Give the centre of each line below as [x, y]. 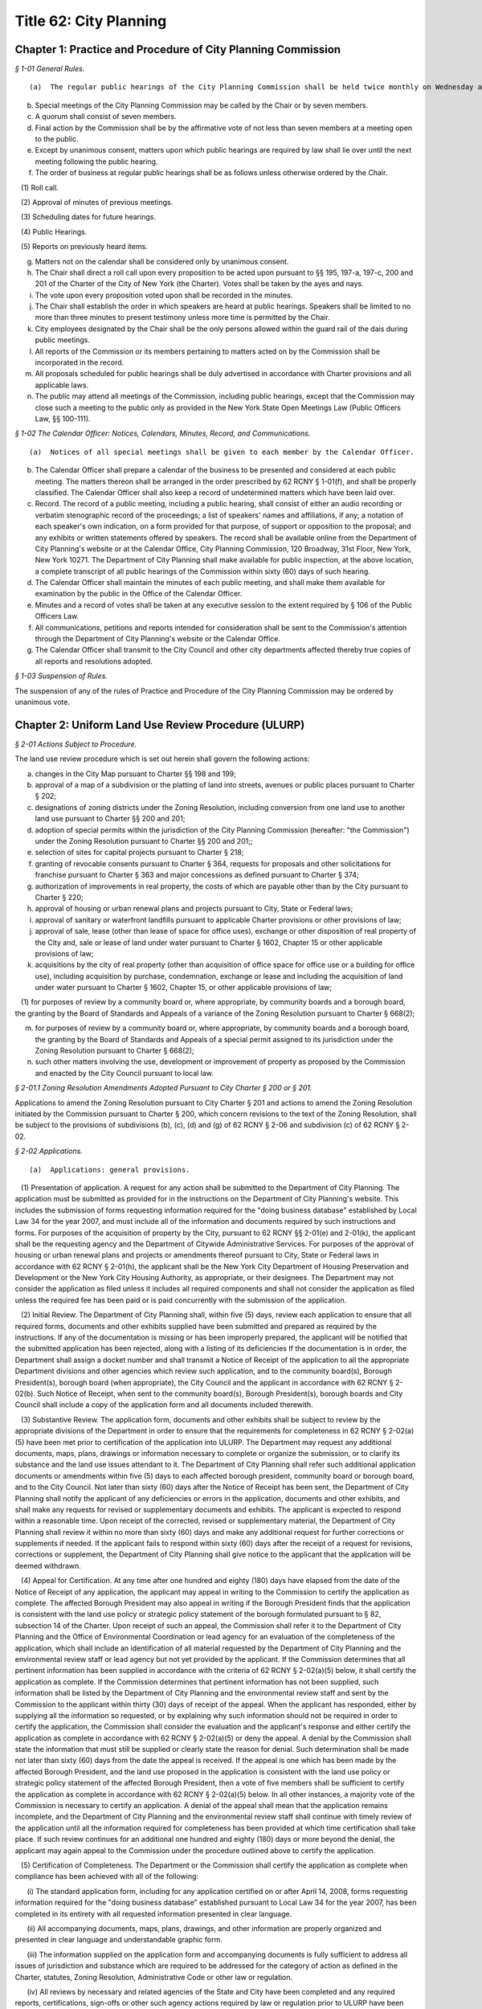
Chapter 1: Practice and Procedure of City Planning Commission [178, 49]
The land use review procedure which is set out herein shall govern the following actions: [162, 759]
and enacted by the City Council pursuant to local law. [125, 1073]
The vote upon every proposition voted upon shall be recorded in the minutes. [164, 295]
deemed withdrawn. [48, 1565]
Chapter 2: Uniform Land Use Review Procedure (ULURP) [160, 724]
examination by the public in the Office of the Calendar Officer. [139, 594]
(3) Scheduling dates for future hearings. [88, 217]
